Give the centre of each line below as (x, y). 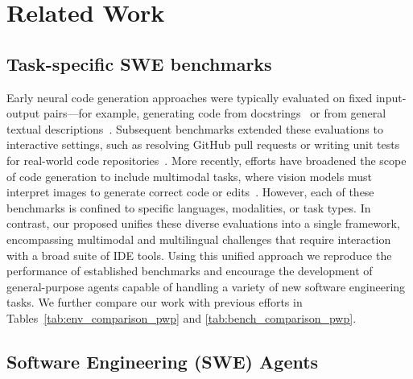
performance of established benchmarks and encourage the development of (190, 271)
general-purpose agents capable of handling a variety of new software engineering (206, 286)
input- (391, 97)
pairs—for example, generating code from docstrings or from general (215, 113)
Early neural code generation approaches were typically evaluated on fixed (190, 97)
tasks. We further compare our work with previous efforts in (155, 302)
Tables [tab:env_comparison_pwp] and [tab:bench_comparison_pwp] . (182, 317)
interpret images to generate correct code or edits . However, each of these (190, 192)
